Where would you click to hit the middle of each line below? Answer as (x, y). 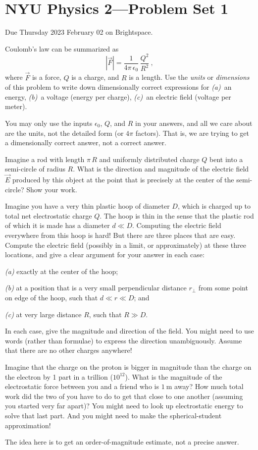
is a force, (47, 77)
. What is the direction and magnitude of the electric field (161, 169)
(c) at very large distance (43, 314)
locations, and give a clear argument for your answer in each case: (105, 254)
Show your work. (52, 189)
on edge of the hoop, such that (52, 298)
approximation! (28, 425)
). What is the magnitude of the (174, 376)
